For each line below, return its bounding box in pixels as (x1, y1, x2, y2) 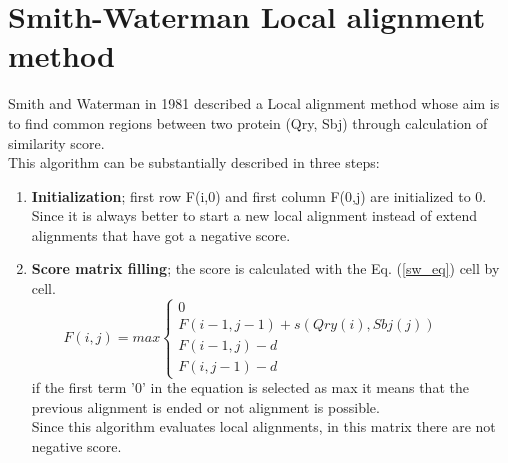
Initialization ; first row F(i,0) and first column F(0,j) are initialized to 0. (31, 185, 487, 206)
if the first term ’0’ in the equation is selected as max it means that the (31, 377, 469, 398)
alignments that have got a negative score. (31, 224, 291, 245)
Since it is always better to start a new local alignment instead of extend (31, 205, 478, 226)
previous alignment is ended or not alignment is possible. (31, 396, 380, 417)
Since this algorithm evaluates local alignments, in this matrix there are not (31, 416, 496, 437)
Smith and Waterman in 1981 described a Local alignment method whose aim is (8, 93, 500, 114)
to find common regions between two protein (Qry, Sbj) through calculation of (8, 112, 488, 133)
